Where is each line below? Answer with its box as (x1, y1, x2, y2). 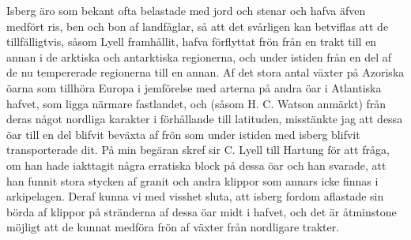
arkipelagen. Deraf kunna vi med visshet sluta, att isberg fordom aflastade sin (6, 188, 384, 204)
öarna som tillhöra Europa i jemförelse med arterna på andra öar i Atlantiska (6, 79, 382, 96)
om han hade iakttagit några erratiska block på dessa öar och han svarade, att (6, 156, 386, 173)
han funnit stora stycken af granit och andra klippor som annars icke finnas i (6, 172, 379, 189)
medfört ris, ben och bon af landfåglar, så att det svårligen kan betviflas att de (6, 17, 389, 34)
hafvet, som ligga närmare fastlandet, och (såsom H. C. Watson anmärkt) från (6, 95, 386, 111)
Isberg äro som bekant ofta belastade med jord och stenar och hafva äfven (6, 2, 366, 18)
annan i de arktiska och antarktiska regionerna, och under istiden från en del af (6, 48, 392, 65)
